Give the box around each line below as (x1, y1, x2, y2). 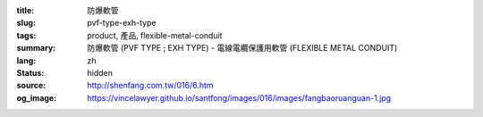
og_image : (16, 92, 57, 103)
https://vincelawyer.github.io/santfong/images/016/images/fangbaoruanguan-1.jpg (87, 92, 392, 103)
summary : (16, 43, 56, 54)
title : (16, 5, 35, 15)
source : (16, 80, 47, 91)
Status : (16, 67, 45, 78)
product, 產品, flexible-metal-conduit (87, 29, 223, 40)
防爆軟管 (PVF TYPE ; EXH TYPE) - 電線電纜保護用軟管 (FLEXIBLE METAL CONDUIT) (87, 43, 398, 54)
